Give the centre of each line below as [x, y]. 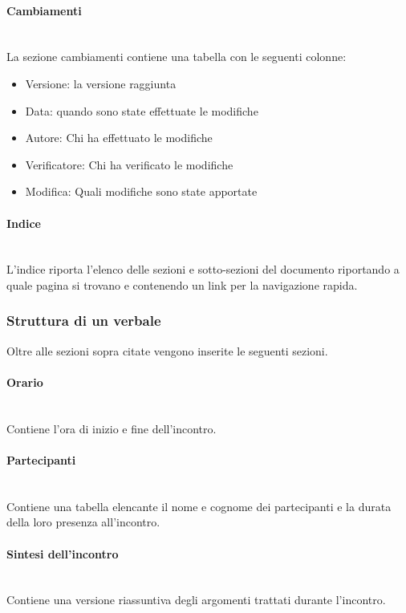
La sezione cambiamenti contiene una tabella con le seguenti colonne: [177, 57]
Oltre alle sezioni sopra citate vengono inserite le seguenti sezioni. [167, 350]
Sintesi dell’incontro [63, 553]
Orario [25, 382]
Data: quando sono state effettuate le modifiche [142, 110]
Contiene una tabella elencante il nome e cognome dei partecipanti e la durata [199, 506]
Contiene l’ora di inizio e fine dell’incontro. [112, 428]
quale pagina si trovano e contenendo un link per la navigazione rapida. [182, 284]
